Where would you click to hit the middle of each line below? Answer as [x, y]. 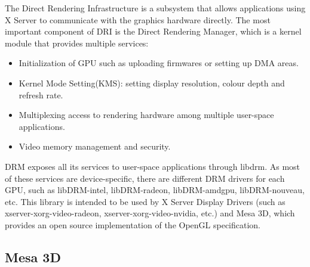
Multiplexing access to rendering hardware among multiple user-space [146, 115]
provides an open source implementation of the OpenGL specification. [133, 224]
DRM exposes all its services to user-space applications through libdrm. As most [153, 166]
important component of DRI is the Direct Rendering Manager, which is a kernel [153, 31]
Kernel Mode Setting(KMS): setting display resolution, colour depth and [152, 83]
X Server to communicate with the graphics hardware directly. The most [138, 19]
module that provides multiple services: [77, 43]
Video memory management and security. [95, 146]
